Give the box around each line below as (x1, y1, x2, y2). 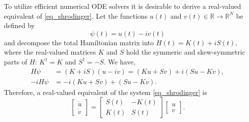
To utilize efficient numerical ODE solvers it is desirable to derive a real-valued (4, 1, 241, 11)
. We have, (104, 56, 136, 66)
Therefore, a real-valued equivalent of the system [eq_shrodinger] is (4, 87, 207, 97)
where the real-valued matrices (4, 47, 96, 57)
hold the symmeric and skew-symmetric (126, 47, 246, 57)
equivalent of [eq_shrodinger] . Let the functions (4, 10, 148, 21)
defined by (4, 20, 35, 30)
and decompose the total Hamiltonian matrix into (4, 37, 154, 47)
